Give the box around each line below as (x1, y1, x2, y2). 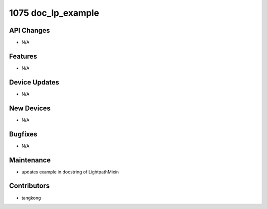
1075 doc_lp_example (9, 7, 99, 18)
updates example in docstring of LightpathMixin (21, 168, 119, 175)
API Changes (9, 26, 50, 35)
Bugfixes (9, 130, 38, 138)
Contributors (9, 182, 50, 190)
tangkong (21, 195, 41, 201)
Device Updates (9, 78, 59, 86)
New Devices (9, 104, 51, 112)
